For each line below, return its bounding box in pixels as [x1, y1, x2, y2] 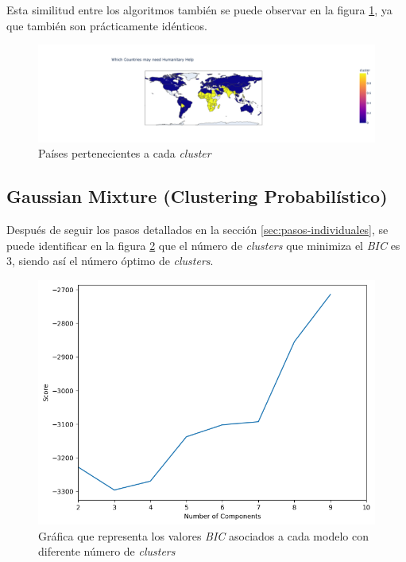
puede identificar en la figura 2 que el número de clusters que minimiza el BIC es [6, 236, 400, 253]
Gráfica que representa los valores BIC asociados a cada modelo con [38, 527, 369, 544]
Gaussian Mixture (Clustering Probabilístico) [6, 184, 388, 209]
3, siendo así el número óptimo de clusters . [6, 252, 214, 269]
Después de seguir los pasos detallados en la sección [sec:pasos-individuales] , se [6, 221, 389, 238]
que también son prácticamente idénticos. [6, 17, 207, 33]
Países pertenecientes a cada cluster [38, 145, 211, 162]
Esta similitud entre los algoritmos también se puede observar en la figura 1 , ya [6, 2, 392, 18]
